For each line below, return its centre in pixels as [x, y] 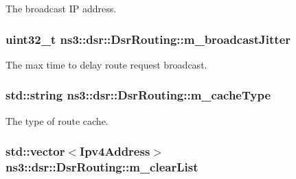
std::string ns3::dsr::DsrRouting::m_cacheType [138, 95]
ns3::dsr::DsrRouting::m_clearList [102, 167]
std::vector [35, 151]
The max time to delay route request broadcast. [106, 64]
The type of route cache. [57, 120]
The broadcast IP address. [61, 8]
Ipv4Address [115, 151]
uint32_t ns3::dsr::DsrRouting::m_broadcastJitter [148, 39]
